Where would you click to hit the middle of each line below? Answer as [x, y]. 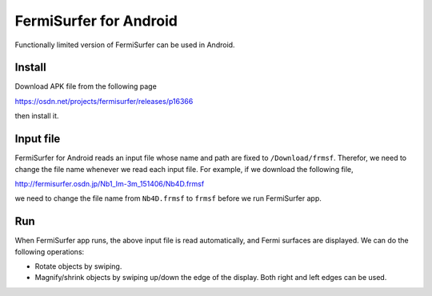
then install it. [37, 116]
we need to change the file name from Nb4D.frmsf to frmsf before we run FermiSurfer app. [168, 198]
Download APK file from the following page [86, 86]
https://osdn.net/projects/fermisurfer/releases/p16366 [104, 101]
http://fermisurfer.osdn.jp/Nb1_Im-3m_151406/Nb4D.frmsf [110, 183]
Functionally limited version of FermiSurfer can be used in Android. [125, 45]
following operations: [50, 251]
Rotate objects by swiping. [78, 266]
